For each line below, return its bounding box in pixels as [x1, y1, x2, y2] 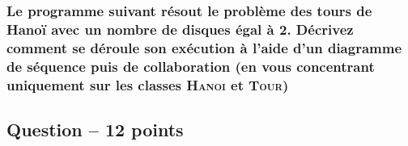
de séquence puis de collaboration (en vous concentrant [6, 56, 375, 76]
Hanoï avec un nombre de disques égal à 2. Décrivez [6, 19, 354, 39]
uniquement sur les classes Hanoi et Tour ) [6, 74, 289, 94]
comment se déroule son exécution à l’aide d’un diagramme [6, 37, 402, 57]
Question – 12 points [6, 116, 184, 141]
